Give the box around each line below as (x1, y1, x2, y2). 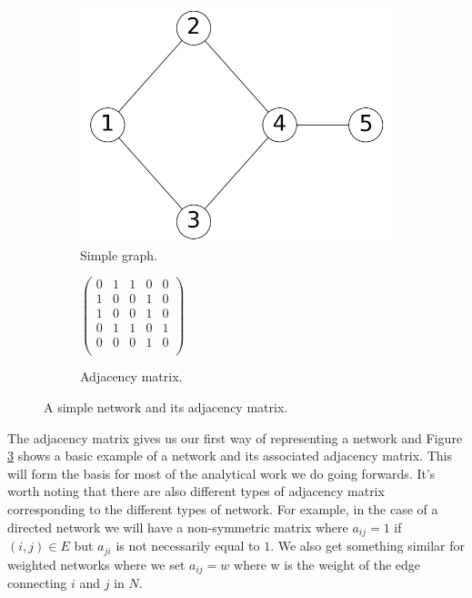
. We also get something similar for (270, 536, 465, 555)
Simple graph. (80, 245, 157, 264)
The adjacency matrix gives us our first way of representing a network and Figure (7, 428, 463, 447)
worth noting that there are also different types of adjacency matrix (7, 481, 385, 501)
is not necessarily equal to (115, 536, 260, 555)
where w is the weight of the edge (234, 554, 421, 573)
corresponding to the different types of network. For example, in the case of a (7, 500, 438, 518)
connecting (7, 573, 67, 592)
